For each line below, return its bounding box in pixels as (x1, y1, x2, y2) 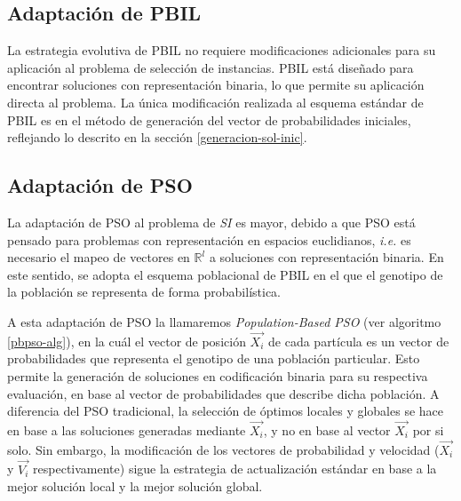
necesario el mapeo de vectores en (7, 248, 190, 266)
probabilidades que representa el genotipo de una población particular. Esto (7, 349, 420, 368)
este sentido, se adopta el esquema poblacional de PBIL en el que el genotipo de (7, 265, 443, 283)
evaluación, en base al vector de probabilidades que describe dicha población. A (7, 384, 440, 402)
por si (412, 420, 444, 439)
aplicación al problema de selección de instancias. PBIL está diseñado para (7, 58, 414, 76)
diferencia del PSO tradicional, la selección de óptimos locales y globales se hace (7, 402, 444, 420)
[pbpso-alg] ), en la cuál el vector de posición (7, 331, 246, 350)
